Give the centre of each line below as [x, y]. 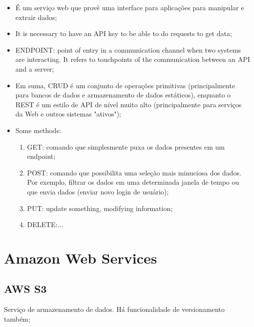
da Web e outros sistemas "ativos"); [68, 114]
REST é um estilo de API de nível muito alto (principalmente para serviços [128, 104]
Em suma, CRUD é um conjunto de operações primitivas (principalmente [125, 85]
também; [17, 318]
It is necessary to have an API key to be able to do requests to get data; [124, 33]
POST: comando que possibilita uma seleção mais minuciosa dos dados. [134, 172]
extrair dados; [36, 17]
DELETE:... [45, 224]
